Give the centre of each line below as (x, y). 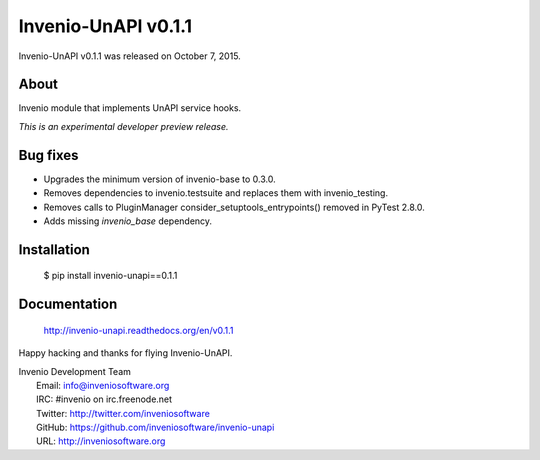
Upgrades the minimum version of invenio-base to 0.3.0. (159, 179)
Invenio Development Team (75, 371)
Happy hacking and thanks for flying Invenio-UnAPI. (125, 353)
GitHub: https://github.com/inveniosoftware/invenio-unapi (155, 427)
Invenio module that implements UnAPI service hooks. (130, 108)
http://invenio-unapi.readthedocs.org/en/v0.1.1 (138, 330)
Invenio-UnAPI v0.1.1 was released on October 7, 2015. (130, 56)
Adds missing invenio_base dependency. (128, 221)
